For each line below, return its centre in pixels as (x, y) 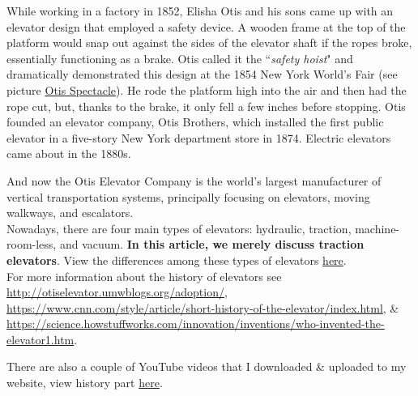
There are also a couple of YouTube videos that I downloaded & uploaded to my (207, 366)
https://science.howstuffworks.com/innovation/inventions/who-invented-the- (196, 324)
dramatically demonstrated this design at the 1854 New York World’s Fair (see (202, 74)
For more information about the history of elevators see (144, 276)
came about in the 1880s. (69, 153)
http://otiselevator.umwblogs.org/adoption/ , (117, 292)
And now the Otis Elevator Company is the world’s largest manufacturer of (194, 180)
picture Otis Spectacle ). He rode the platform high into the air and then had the (207, 89)
